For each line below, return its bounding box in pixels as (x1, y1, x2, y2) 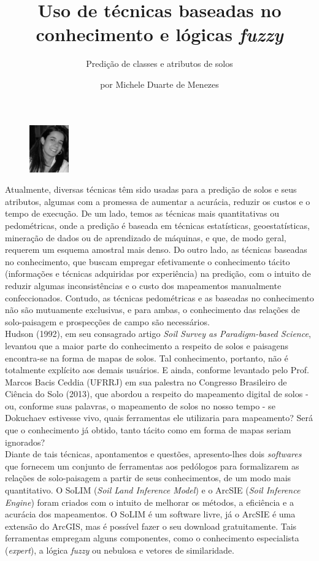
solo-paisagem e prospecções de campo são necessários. (5, 315, 210, 328)
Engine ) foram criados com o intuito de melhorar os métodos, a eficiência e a (5, 495, 294, 508)
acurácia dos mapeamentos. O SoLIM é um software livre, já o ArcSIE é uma (5, 508, 296, 520)
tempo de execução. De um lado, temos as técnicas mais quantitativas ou (5, 207, 279, 220)
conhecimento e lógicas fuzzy (36, 21, 283, 47)
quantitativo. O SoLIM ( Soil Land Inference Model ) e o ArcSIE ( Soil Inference (5, 484, 301, 497)
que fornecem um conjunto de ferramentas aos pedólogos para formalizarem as (5, 459, 299, 472)
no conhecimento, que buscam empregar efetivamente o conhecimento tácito (5, 255, 290, 268)
